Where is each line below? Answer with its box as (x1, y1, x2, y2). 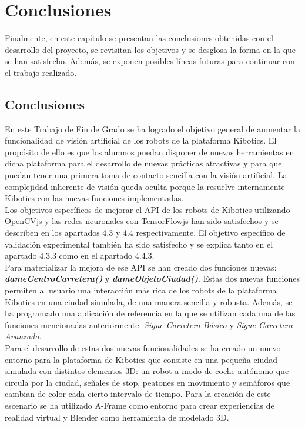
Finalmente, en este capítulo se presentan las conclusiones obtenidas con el (5, 32, 273, 44)
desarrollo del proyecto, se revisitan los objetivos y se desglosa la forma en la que (5, 43, 296, 55)
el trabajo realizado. (5, 66, 77, 78)
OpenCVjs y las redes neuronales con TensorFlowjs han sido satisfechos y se (5, 215, 279, 227)
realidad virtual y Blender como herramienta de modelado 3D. (5, 411, 229, 423)
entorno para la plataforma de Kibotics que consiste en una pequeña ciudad (5, 353, 277, 365)
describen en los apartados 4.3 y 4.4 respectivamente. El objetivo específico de (5, 226, 286, 239)
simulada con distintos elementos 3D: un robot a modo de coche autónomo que (5, 365, 289, 377)
